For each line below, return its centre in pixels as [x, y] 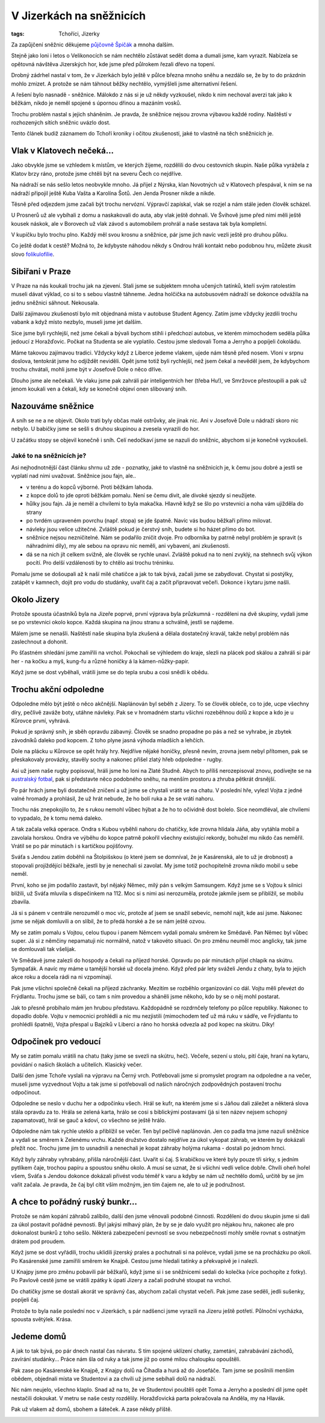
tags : [18, 34]
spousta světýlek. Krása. [42, 1319]
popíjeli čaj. [25, 1300]
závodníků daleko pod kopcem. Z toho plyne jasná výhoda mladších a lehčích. [108, 740]
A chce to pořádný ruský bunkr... [74, 1202]
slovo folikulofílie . [33, 254]
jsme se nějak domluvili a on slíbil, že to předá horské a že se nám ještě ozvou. [109, 922]
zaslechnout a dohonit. [39, 642]
